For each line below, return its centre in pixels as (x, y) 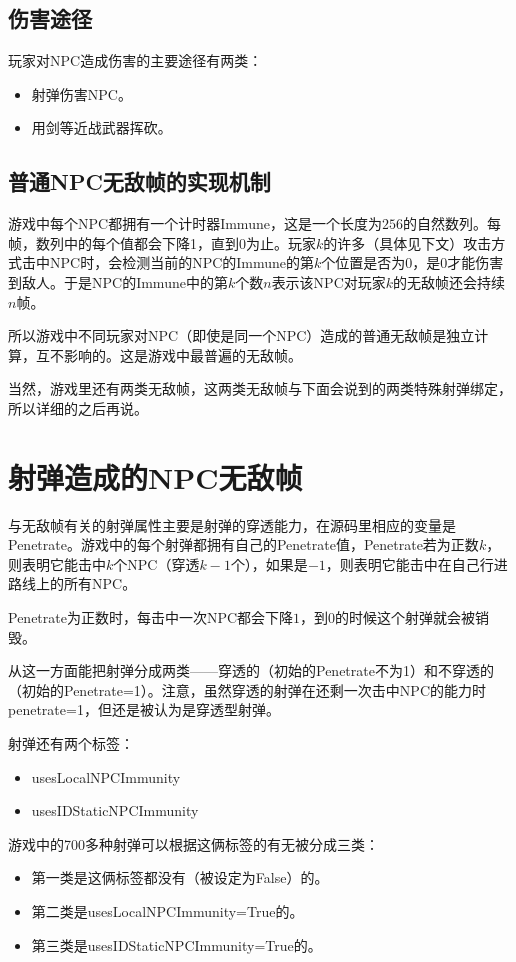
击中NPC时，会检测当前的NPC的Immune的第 (168, 262)
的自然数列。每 (451, 223)
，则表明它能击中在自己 (402, 563)
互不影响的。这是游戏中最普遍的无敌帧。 (168, 354)
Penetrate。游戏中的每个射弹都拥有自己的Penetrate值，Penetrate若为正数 (243, 544)
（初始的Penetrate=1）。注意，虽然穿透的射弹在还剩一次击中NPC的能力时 (247, 689)
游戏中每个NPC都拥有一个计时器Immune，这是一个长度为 (195, 223)
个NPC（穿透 (156, 563)
